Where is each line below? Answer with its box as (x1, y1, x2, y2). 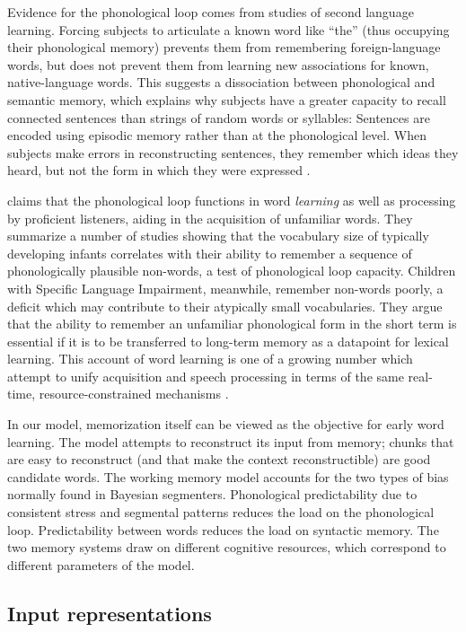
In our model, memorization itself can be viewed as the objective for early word (7, 415, 444, 434)
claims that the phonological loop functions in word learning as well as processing (7, 190, 456, 209)
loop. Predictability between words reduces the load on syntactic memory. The (7, 520, 439, 539)
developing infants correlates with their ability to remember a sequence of (7, 243, 412, 262)
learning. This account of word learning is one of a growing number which (7, 349, 413, 368)
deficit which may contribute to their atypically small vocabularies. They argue (7, 296, 443, 315)
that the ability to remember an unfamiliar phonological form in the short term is (7, 314, 457, 333)
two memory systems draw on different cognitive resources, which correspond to (7, 538, 446, 557)
